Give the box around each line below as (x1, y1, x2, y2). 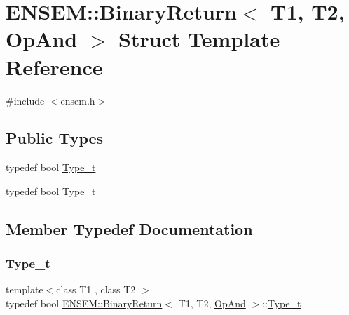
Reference (6, 52, 103, 81)
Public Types (6, 127, 104, 149)
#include (6, 93, 45, 107)
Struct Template (118, 25, 280, 53)
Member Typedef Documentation (6, 217, 253, 239)
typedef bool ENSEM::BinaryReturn (6, 296, 163, 311)
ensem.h (60, 93, 95, 107)
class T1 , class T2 (56, 282, 136, 297)
